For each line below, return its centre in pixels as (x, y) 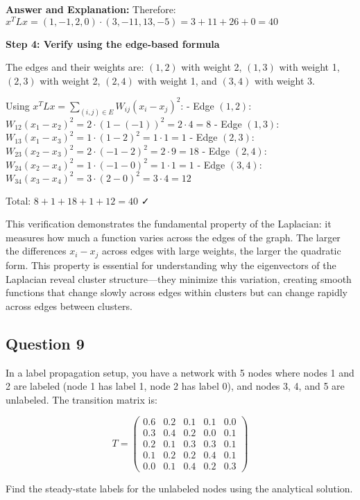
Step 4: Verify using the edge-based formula (113, 43)
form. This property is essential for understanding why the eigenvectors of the (171, 265)
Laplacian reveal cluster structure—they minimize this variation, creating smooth (179, 278)
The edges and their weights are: (75, 67)
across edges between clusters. (69, 305)
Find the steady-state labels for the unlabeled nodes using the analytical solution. (179, 488)
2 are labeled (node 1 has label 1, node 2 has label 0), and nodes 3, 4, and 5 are (175, 386)
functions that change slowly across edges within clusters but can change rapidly (177, 292)
